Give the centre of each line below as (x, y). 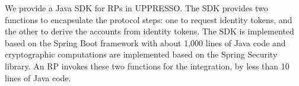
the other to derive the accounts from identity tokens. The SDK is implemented (149, 31)
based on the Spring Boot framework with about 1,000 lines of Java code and (145, 42)
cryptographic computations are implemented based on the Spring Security (141, 54)
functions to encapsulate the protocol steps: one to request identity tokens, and (149, 19)
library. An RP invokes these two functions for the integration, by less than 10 (147, 66)
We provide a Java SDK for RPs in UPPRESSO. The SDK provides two (136, 8)
